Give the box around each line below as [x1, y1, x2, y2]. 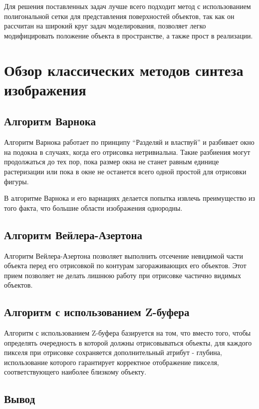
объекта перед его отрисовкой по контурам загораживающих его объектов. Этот [4, 260, 247, 271]
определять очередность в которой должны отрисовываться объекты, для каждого [4, 337, 252, 348]
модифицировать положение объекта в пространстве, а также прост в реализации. [4, 30, 253, 40]
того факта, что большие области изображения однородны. [4, 202, 183, 213]
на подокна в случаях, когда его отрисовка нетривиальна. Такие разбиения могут [4, 146, 251, 157]
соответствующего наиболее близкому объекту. [4, 367, 147, 377]
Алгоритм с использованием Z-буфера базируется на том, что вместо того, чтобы [4, 328, 251, 338]
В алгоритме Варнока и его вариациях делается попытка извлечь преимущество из [4, 193, 256, 203]
